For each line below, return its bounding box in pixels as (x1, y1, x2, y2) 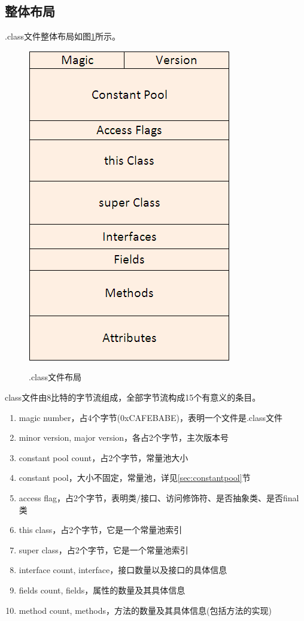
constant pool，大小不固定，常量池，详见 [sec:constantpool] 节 (19, 471, 251, 484)
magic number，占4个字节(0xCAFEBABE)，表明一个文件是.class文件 (19, 411, 283, 423)
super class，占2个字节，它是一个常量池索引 (19, 543, 189, 556)
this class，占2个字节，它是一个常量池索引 (19, 523, 183, 536)
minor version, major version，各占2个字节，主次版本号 (19, 431, 229, 444)
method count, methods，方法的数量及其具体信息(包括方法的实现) (19, 604, 272, 616)
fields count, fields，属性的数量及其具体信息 (19, 583, 186, 596)
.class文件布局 (29, 371, 82, 383)
